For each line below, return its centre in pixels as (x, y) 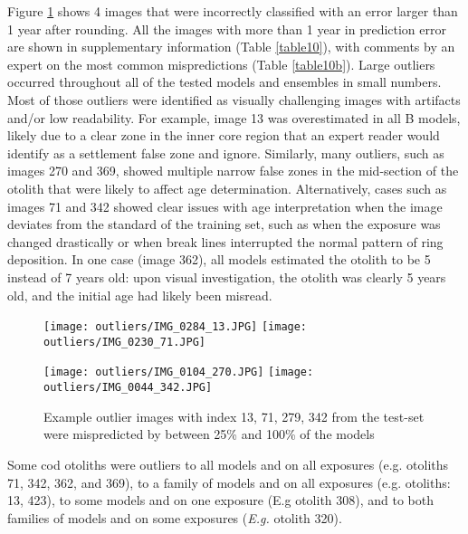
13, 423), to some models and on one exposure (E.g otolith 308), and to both (221, 500)
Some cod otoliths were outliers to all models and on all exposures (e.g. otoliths (228, 464)
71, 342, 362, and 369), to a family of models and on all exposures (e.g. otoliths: (229, 482)
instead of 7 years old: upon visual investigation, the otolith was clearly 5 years (227, 277)
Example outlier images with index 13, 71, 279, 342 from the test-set (234, 416)
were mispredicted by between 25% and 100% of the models (209, 434)
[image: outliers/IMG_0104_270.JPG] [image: (179, 372)
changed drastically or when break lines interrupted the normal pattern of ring (225, 241)
